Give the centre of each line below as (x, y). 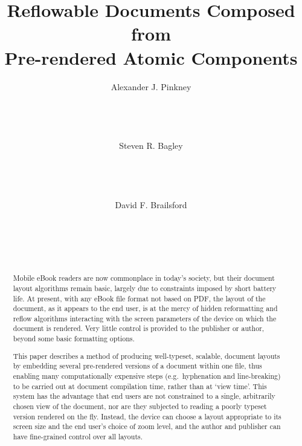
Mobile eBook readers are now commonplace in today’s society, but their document (144, 278)
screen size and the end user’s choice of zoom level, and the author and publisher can (147, 426)
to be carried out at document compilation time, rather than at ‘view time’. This (140, 386)
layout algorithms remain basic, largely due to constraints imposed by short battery (145, 288)
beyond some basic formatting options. (74, 339)
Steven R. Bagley (151, 146)
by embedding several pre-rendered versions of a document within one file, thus (137, 366)
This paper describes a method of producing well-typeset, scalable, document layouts (146, 356)
